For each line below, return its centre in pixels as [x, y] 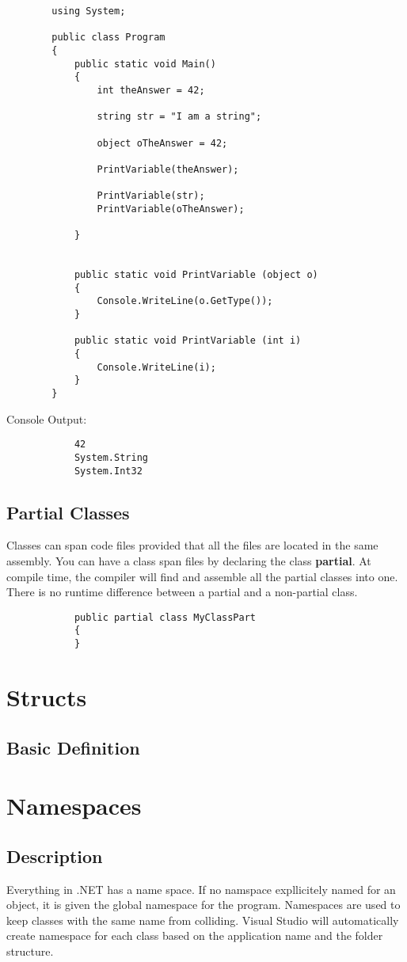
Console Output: [47, 418]
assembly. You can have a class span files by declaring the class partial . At [189, 561]
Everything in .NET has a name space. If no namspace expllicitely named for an [201, 889]
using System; [89, 11]
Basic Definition [73, 747]
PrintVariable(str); [151, 196]
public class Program [108, 38]
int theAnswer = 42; [151, 90]
